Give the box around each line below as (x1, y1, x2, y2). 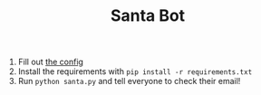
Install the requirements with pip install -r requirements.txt (17, 66, 253, 77)
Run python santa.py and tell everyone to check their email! (17, 76, 241, 87)
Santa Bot (110, 5, 186, 26)
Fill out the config (17, 56, 84, 68)
